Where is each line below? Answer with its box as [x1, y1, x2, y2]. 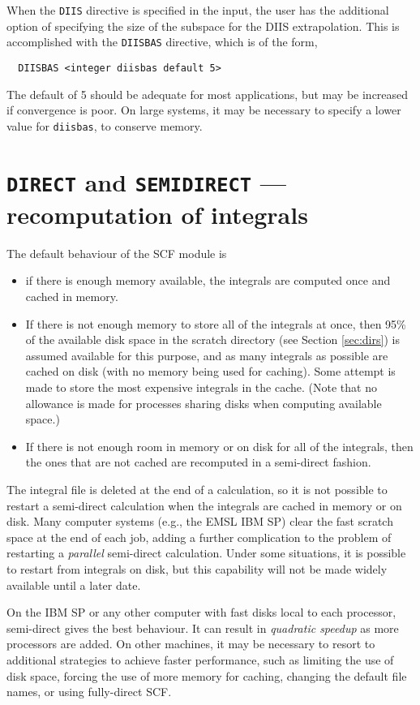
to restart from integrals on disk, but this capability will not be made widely [6, 560, 388, 577]
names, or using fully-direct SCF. [6, 683, 172, 700]
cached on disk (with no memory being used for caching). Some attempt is [25, 363, 396, 380]
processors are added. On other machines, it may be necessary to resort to [6, 635, 375, 652]
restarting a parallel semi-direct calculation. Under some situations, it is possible [6, 544, 406, 561]
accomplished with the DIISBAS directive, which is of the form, [6, 33, 318, 50]
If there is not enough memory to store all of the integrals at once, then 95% [25, 315, 406, 332]
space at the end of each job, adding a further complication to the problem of [6, 528, 392, 545]
